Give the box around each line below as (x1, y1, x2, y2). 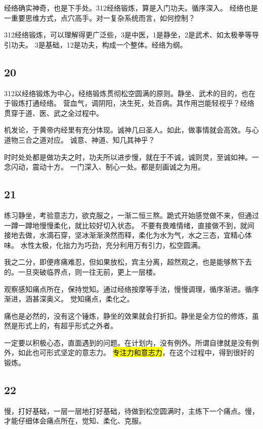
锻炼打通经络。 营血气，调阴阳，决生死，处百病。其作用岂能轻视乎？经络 (11, 98, 254, 108)
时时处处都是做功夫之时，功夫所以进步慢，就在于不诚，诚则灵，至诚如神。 (4, 151, 252, 162)
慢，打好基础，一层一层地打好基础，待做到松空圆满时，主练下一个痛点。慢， (4, 405, 259, 416)
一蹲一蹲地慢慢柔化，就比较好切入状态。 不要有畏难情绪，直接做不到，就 (4, 220, 247, 230)
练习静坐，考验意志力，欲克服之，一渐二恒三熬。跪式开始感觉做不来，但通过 (4, 209, 259, 220)
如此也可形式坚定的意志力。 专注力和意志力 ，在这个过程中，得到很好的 (18, 347, 254, 358)
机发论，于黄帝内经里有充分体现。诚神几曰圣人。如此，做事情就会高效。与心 (4, 124, 259, 135)
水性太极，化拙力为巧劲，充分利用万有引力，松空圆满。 (20, 239, 205, 250)
